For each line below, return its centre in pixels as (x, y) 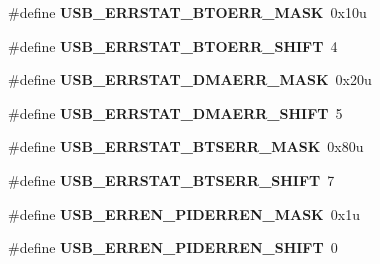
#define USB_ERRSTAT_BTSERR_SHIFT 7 (171, 179)
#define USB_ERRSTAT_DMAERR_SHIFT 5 (175, 112)
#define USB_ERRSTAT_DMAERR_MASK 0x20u (190, 79)
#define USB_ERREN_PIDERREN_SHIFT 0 (173, 247)
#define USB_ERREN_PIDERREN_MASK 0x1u (184, 213)
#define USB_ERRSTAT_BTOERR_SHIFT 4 (173, 45)
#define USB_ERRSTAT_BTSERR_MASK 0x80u (186, 146)
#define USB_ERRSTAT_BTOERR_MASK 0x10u (187, 12)
